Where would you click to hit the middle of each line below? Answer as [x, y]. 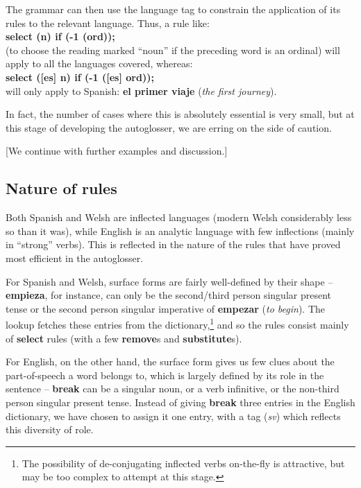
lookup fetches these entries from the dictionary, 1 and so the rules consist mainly [177, 323]
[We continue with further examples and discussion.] [117, 151]
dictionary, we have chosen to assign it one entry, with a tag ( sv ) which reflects [173, 416]
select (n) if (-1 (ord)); [60, 36]
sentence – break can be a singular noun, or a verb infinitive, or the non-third [173, 389]
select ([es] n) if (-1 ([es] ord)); [80, 77]
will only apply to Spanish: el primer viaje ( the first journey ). [141, 90]
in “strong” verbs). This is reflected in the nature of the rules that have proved [173, 244]
